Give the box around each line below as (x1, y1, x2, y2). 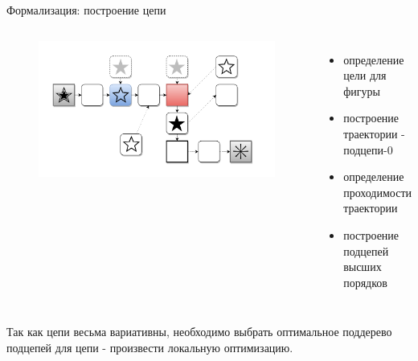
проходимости (343, 183, 412, 200)
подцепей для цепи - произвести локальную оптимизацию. (6, 338, 293, 355)
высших (343, 258, 382, 275)
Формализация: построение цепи (6, 2, 166, 18)
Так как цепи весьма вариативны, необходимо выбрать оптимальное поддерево (6, 323, 392, 340)
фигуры (343, 82, 380, 99)
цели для (343, 67, 387, 84)
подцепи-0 (343, 141, 393, 158)
